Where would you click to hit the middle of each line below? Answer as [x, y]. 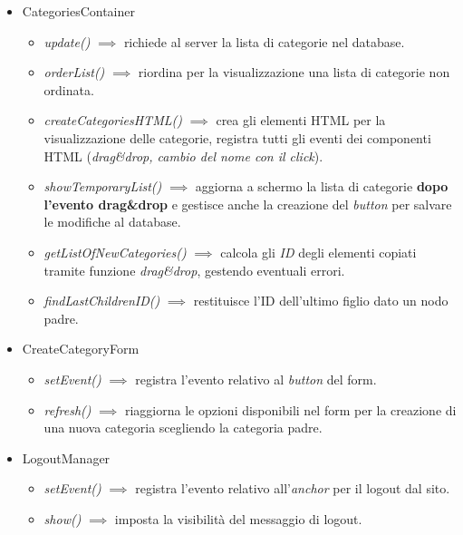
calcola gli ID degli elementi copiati [318, 252]
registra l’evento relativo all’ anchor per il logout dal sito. [293, 488]
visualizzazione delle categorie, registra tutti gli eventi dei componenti [237, 137]
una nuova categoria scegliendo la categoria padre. [183, 428]
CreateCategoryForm [81, 349]
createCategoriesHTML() [113, 120]
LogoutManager [66, 457]
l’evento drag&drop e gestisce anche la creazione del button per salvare [248, 204]
